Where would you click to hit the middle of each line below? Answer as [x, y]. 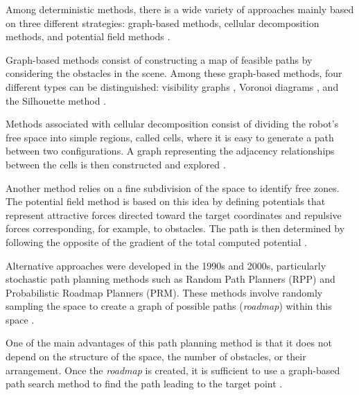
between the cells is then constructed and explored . [116, 164]
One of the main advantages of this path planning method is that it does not [169, 343]
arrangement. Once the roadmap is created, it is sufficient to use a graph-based [173, 370]
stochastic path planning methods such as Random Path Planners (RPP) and [170, 279]
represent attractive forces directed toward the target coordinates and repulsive [174, 214]
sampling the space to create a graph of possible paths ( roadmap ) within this [169, 306]
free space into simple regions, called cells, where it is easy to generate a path [170, 137]
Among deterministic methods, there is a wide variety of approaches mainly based [180, 9]
